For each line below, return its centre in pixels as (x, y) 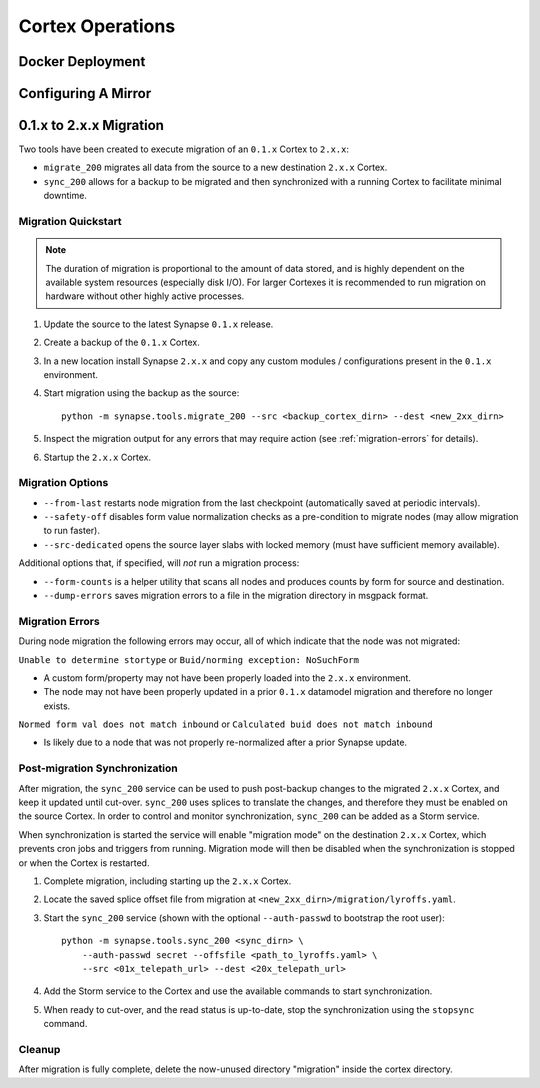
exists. (57, 706)
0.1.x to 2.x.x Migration (91, 125)
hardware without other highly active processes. (145, 296)
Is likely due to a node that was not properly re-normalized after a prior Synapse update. (225, 742)
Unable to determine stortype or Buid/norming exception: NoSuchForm (189, 659)
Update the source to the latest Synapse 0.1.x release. (158, 324)
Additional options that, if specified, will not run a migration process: (159, 563)
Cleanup (39, 1049)
